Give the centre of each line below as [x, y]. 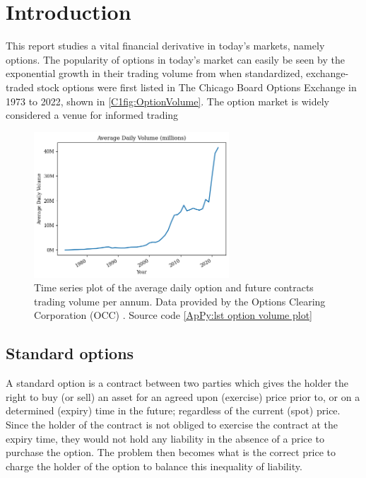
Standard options [70, 353]
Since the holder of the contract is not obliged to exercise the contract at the [172, 425]
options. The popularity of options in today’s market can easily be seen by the [175, 59]
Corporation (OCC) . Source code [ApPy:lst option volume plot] [173, 315]
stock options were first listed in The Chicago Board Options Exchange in [197, 87]
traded [20, 87]
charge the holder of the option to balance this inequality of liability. [154, 466]
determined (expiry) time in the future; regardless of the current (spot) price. [173, 410]
